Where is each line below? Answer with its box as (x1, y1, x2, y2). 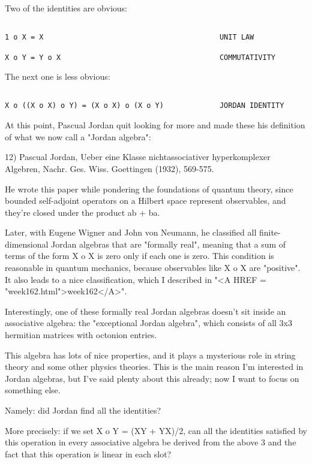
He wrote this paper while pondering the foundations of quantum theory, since (5, 182, 293, 195)
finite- (259, 226, 281, 239)
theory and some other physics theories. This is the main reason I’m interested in (5, 360, 304, 373)
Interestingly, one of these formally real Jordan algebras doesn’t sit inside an (5, 305, 286, 317)
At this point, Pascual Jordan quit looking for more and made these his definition (5, 119, 305, 131)
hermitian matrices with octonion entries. (5, 329, 157, 341)
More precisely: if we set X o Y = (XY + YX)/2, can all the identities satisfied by (5, 424, 308, 436)
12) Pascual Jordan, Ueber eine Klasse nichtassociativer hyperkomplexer (5, 150, 271, 163)
